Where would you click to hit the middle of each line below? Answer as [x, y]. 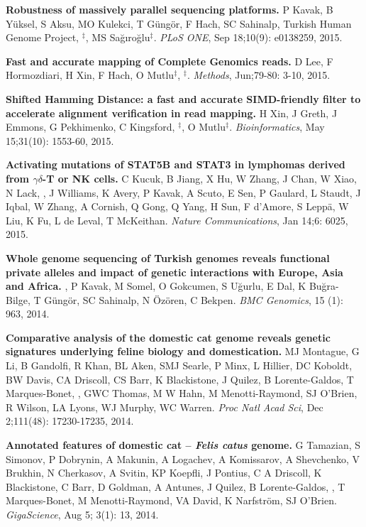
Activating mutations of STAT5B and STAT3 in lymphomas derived [176, 164]
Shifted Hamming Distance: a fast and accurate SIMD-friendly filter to [183, 98]
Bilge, [18, 299]
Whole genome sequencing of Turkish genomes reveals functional [168, 257]
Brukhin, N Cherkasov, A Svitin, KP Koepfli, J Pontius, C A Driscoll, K [164, 473]
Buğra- [324, 286]
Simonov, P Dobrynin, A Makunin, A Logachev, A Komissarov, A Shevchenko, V [183, 458]
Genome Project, [42, 37]
